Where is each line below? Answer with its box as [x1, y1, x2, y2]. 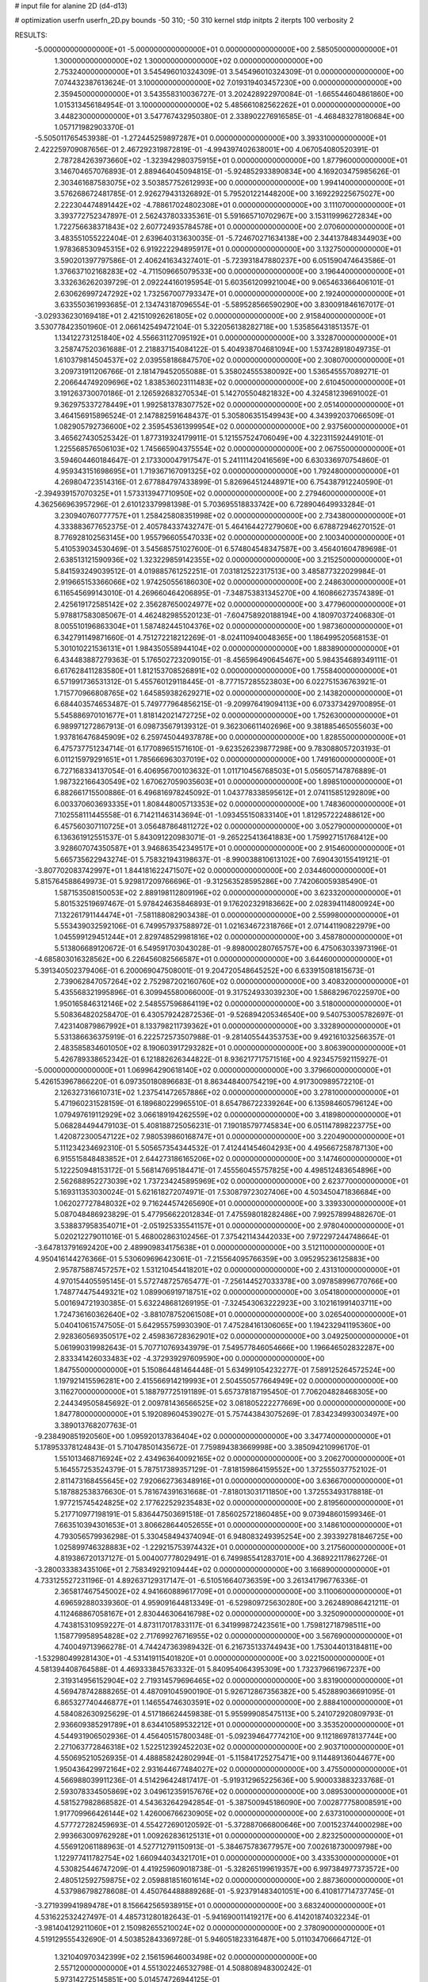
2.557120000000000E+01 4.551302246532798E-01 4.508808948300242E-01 [54, 1963, 312, 1973]
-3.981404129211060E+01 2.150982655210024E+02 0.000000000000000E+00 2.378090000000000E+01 [34, 1923, 385, 1933]
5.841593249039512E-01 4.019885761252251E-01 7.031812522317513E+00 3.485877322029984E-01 [54, 566, 386, 576]
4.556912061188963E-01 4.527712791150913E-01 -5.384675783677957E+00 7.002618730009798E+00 [54, 1842, 392, 1851]
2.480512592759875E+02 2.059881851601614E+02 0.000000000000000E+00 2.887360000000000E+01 [54, 1875, 404, 1884]
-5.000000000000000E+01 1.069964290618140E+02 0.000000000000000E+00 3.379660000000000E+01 [34, 1066, 392, 1075]
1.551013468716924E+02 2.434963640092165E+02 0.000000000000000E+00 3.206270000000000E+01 [54, 1453, 406, 1463]
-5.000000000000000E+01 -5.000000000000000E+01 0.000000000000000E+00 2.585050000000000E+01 [34, 44, 398, 55]
